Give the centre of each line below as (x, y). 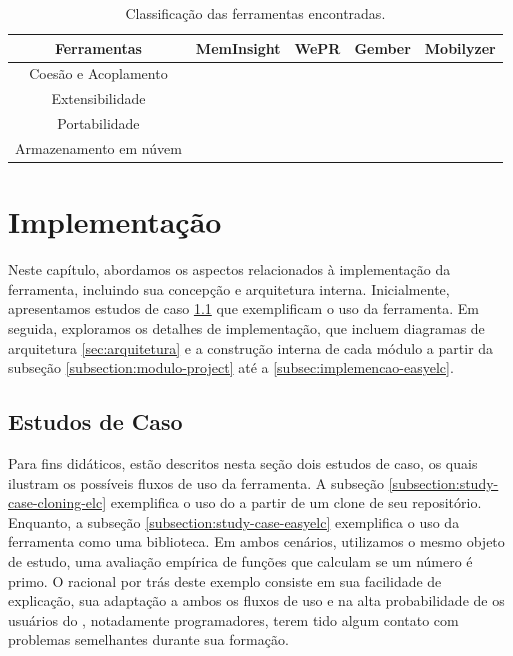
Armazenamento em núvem (98, 147)
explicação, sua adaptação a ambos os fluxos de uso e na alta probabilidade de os (256, 600)
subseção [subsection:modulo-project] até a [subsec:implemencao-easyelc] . (231, 367)
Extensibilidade (98, 98)
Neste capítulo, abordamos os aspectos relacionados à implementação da (229, 269)
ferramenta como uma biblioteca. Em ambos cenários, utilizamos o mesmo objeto (256, 541)
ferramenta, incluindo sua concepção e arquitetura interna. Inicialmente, (229, 288)
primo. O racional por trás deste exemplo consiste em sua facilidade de (225, 580)
